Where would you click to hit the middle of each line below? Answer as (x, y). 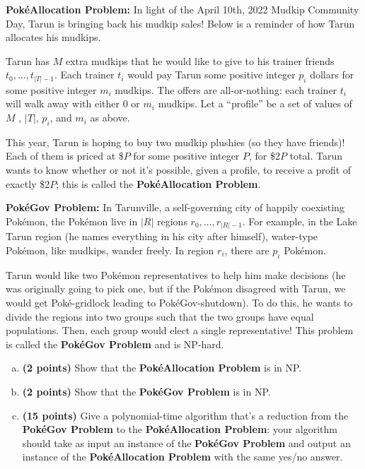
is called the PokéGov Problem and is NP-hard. (115, 344)
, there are (247, 250)
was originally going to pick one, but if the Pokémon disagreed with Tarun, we (176, 289)
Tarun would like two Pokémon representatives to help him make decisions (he (176, 274)
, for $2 (265, 156)
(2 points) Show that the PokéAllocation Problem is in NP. (162, 368)
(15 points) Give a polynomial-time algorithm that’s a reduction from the (185, 415)
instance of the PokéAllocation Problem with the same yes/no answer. (182, 457)
